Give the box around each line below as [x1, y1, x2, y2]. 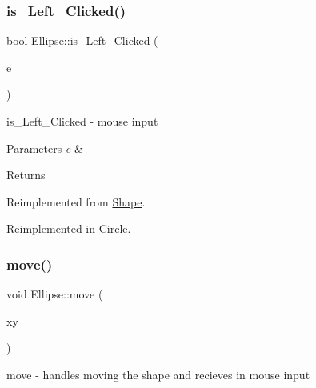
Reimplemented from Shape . [6, 193, 146, 210]
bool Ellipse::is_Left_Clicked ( [6, 32, 158, 49]
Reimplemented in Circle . [6, 220, 131, 237]
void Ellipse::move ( [6, 286, 103, 302]
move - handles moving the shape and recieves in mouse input [6, 366, 310, 382]
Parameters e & [6, 139, 83, 156]
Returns [6, 166, 46, 183]
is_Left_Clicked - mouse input [6, 113, 158, 129]
